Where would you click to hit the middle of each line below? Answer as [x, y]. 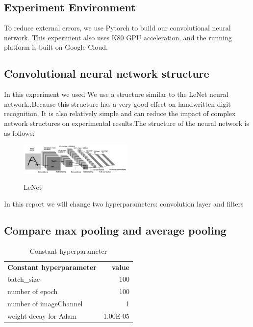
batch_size [24, 279]
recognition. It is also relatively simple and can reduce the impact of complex [120, 113]
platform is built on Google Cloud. [56, 47]
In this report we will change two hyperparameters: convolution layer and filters [124, 203]
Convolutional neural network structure [107, 74]
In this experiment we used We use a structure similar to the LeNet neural [116, 94]
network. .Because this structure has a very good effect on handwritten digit [117, 104]
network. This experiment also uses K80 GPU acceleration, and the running [118, 37]
